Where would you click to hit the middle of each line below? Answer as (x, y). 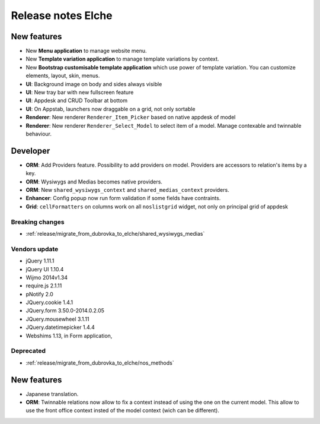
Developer (31, 151)
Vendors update (35, 249)
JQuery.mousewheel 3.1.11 (57, 319)
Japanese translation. (52, 394)
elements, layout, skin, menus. (63, 76)
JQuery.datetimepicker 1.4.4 (60, 327)
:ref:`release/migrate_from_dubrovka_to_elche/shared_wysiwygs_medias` (115, 233)
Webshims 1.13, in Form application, (69, 336)
